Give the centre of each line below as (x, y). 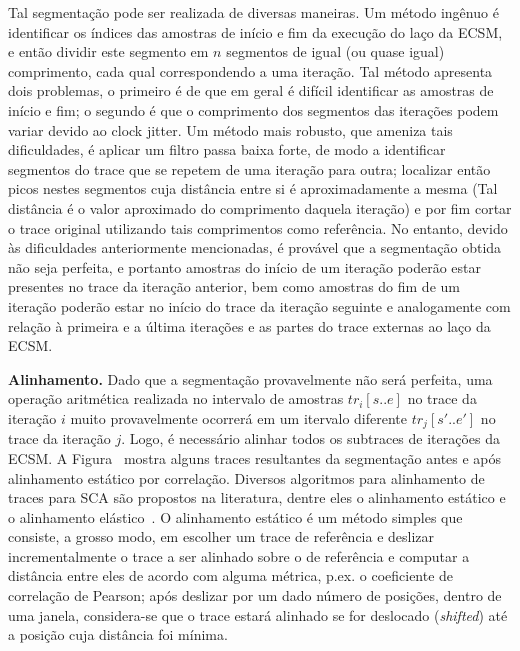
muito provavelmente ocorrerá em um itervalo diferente (239, 417)
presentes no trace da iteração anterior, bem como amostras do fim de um (234, 286)
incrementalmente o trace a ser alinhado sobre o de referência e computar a (239, 555)
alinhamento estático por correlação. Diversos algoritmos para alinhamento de (246, 477)
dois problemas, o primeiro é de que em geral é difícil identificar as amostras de (251, 90)
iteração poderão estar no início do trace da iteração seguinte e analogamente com (259, 305)
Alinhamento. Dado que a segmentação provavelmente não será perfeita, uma (250, 378)
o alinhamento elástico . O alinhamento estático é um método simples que (235, 516)
